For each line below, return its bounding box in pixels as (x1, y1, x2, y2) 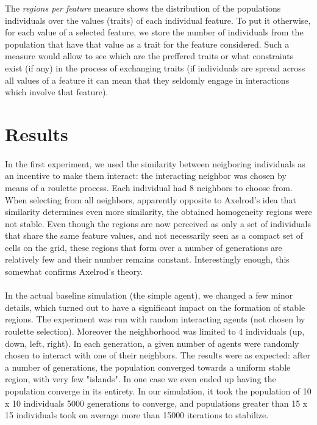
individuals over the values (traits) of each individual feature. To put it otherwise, (5, 13, 311, 26)
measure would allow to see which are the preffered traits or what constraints (5, 49, 294, 62)
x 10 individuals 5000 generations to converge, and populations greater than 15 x (5, 396, 308, 409)
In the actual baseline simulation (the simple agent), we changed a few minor (5, 289, 293, 302)
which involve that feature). (5, 85, 109, 98)
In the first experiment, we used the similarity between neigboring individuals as (5, 157, 305, 170)
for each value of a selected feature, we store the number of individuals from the (5, 26, 304, 38)
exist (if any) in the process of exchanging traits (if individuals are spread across (5, 61, 305, 74)
